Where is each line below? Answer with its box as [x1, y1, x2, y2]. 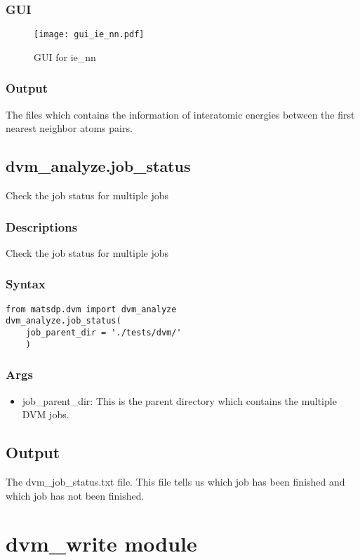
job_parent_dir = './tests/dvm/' [25, 328, 182, 338]
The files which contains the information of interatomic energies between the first [6, 107, 355, 121]
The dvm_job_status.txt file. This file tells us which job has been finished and [6, 474, 345, 488]
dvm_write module [6, 529, 197, 558]
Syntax [6, 275, 46, 293]
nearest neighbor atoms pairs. [6, 121, 133, 135]
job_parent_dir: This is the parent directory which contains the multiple [22, 393, 337, 408]
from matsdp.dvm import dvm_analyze [6, 304, 177, 314]
